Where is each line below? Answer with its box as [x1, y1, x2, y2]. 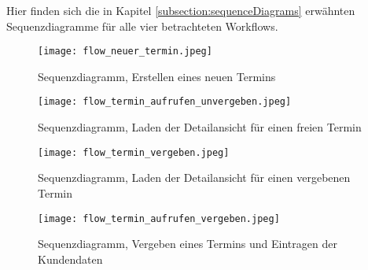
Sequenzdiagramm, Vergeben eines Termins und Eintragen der [38, 235, 337, 252]
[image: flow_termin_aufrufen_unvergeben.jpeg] [38, 96, 292, 108]
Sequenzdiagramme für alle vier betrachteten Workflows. [6, 17, 278, 34]
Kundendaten [38, 250, 103, 267]
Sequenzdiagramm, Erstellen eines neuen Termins [38, 68, 276, 84]
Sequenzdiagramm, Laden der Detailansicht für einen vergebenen [38, 169, 351, 186]
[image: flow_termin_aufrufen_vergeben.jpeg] [38, 213, 280, 224]
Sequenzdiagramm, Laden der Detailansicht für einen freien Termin [38, 119, 362, 135]
